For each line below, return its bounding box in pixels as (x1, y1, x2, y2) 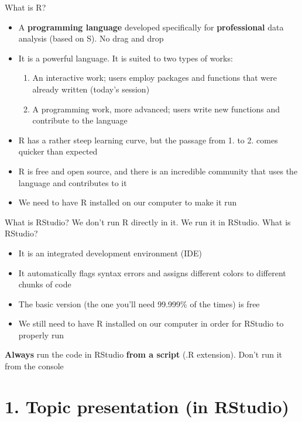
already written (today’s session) (32, 83, 150, 95)
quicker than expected (18, 145, 98, 157)
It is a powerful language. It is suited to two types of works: (18, 52, 233, 64)
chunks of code (18, 278, 71, 290)
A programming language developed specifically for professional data (18, 20, 284, 33)
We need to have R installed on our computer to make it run (18, 196, 237, 208)
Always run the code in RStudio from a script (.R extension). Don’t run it (5, 348, 282, 361)
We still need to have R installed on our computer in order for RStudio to (18, 317, 284, 330)
